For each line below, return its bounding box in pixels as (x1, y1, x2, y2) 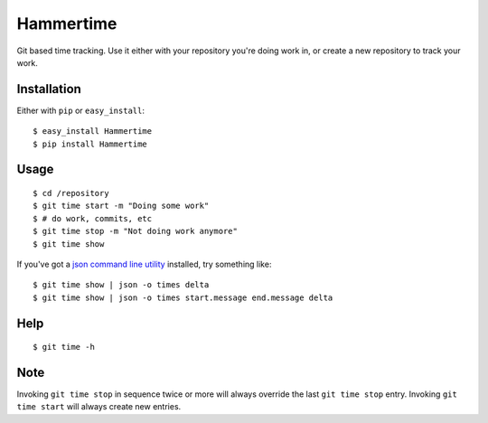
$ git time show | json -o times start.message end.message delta (33, 292, 333, 303)
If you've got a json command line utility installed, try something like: (16, 258, 272, 269)
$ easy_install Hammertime (33, 127, 153, 136)
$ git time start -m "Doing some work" (33, 201, 210, 211)
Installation (16, 81, 81, 97)
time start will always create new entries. (16, 401, 182, 412)
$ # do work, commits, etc (33, 213, 153, 223)
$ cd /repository (33, 188, 109, 199)
